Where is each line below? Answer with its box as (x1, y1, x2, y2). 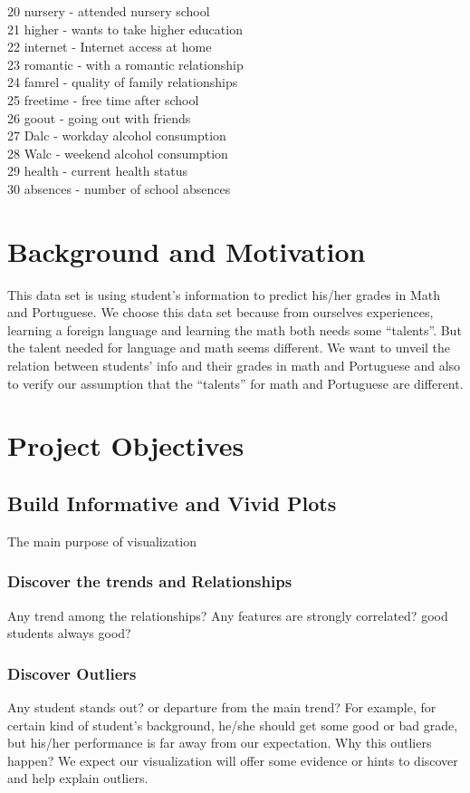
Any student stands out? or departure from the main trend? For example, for (7, 698, 436, 717)
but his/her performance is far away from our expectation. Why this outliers (7, 733, 432, 752)
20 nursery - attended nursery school (7, 2, 210, 20)
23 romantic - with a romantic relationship (7, 54, 244, 73)
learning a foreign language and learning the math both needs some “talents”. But (7, 320, 462, 339)
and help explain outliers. (7, 769, 149, 788)
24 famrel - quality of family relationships (7, 73, 238, 92)
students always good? (7, 624, 131, 643)
